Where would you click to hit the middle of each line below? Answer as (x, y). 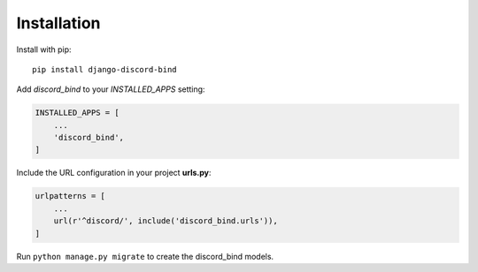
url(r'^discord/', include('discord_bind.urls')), (166, 221)
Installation (58, 23)
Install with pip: (44, 49)
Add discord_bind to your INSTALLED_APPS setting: (111, 89)
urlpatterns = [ (70, 196)
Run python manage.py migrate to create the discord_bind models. (145, 256)
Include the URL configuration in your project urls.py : (114, 173)
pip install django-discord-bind (104, 69)
